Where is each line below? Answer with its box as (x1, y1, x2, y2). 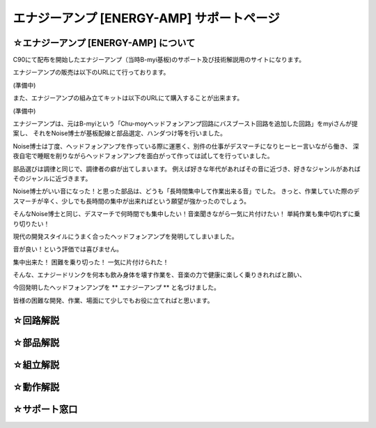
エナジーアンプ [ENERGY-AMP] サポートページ (13, 10, 280, 26)
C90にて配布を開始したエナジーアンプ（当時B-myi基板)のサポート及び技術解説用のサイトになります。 (13, 56, 306, 64)
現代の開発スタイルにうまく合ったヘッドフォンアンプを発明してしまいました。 (13, 232, 238, 240)
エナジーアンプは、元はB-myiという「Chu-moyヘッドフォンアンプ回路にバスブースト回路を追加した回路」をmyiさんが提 (13, 119, 358, 128)
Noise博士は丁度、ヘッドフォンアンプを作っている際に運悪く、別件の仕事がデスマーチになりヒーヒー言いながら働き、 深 (13, 142, 359, 150)
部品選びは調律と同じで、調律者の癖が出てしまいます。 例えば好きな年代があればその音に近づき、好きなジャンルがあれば (13, 165, 361, 173)
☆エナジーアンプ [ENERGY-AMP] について (13, 37, 196, 49)
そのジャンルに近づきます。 (13, 174, 92, 183)
